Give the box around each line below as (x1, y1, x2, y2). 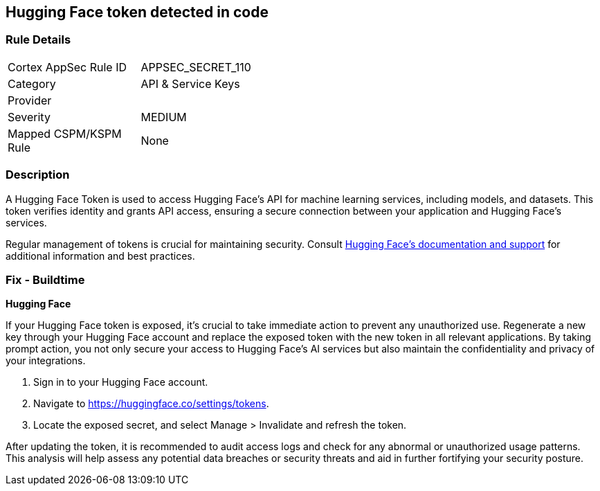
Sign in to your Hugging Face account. (33, 376, 208, 389)
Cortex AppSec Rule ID (8, 60, 127, 74)
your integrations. (6, 355, 86, 367)
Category (8, 76, 56, 91)
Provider (8, 93, 52, 107)
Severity (8, 109, 51, 124)
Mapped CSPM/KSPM (8, 126, 122, 141)
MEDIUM (140, 109, 187, 124)
